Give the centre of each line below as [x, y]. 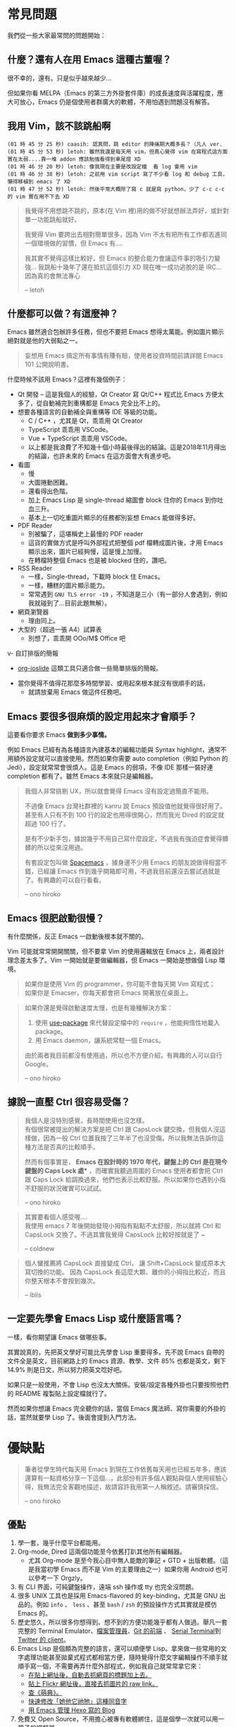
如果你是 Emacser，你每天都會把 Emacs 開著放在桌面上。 [108, 993]
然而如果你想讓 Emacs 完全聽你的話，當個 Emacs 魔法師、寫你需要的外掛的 [117, 1408]
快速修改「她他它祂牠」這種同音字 [77, 1702]
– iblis [33, 1294]
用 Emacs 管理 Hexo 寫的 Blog [72, 1710]
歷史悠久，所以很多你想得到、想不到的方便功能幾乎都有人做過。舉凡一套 [122, 1622]
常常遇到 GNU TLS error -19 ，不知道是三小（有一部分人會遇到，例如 [128, 594]
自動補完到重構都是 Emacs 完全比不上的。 [103, 403]
